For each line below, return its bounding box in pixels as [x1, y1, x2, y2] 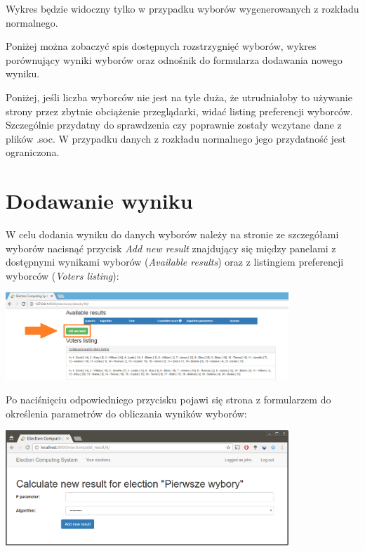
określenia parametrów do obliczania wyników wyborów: [6, 406, 247, 420]
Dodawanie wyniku [6, 186, 193, 215]
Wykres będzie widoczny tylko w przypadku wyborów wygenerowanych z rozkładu [6, 1, 359, 15]
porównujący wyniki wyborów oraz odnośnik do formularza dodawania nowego [6, 52, 343, 67]
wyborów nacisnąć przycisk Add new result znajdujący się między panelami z [6, 240, 336, 255]
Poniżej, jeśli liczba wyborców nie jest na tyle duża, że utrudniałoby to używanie [6, 89, 352, 104]
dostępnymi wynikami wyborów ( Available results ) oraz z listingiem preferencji [6, 254, 344, 269]
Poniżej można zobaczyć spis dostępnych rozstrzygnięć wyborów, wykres [6, 39, 317, 53]
